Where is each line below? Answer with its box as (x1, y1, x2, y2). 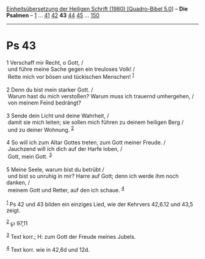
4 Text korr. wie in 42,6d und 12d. (6, 244, 90, 253)
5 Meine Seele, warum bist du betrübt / (6, 166, 105, 173)
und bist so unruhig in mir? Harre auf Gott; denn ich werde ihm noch (7, 172, 179, 180)
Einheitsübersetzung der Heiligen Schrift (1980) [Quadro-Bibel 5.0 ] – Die (6, 5, 188, 12)
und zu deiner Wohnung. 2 (7, 125, 74, 133)
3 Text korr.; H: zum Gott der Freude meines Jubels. (6, 232, 136, 240)
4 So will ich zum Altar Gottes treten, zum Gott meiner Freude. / (6, 139, 166, 146)
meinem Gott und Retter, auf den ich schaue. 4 (7, 185, 125, 194)
